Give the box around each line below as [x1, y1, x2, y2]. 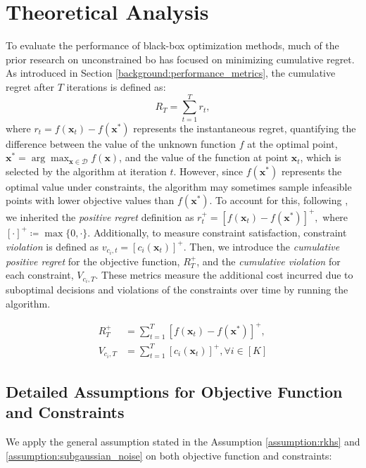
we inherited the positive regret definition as [6, 209, 194, 224]
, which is [300, 150, 341, 165]
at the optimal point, [247, 136, 338, 151]
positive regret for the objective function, [6, 253, 180, 268]
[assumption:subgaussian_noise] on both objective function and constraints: [6, 448, 332, 462]
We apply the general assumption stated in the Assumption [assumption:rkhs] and [6, 434, 360, 448]
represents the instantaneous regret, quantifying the [133, 120, 356, 135]
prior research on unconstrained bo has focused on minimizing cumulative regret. [6, 51, 355, 66]
